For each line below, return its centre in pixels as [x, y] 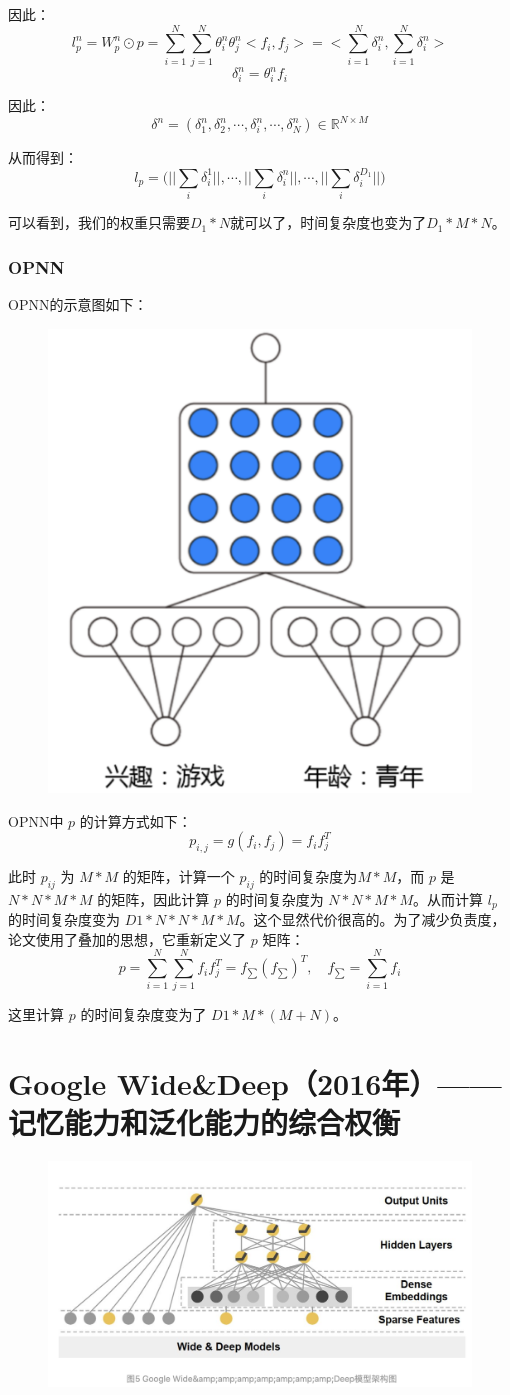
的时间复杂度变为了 [143, 1014]
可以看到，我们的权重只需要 [99, 222]
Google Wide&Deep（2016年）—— [255, 1083]
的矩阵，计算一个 [178, 875]
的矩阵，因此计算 [153, 898]
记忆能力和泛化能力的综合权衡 [204, 1122]
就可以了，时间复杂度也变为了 [328, 222]
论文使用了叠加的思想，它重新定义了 [127, 938]
